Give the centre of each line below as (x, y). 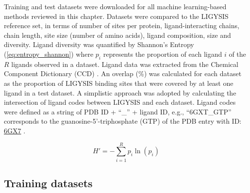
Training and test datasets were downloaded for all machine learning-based (115, 6)
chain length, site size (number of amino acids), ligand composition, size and (117, 35)
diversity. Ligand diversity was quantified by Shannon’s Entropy (99, 44)
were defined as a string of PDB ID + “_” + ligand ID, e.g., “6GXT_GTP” (118, 111)
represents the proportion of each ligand (163, 54)
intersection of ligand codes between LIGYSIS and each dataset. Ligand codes (120, 102)
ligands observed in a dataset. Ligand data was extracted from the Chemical (125, 64)
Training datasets (48, 183)
